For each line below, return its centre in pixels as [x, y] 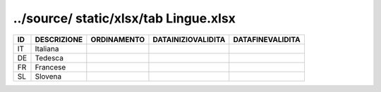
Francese [50, 67]
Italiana [47, 48]
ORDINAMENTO [118, 39]
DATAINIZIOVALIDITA [189, 39]
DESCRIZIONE [59, 39]
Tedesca [49, 58]
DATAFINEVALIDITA [267, 39]
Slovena [48, 76]
